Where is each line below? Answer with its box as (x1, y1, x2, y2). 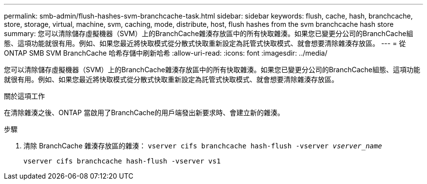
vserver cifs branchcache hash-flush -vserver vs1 (23, 157, 221, 165)
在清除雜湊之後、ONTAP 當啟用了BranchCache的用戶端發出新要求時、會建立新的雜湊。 (4, 108, 285, 117)
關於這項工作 (4, 92, 45, 100)
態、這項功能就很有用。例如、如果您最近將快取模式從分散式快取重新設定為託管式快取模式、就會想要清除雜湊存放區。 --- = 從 (4, 39, 406, 47)
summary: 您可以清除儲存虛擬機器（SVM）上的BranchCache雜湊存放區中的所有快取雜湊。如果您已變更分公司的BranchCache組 (4, 29, 413, 38)
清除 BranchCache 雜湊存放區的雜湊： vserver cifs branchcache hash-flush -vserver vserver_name (23, 142, 382, 150)
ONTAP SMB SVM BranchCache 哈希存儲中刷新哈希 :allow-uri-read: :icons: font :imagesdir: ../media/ (4, 49, 328, 57)
